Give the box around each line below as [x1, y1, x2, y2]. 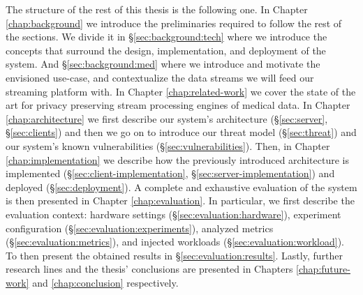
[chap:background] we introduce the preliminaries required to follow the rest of [6, 15, 342, 30]
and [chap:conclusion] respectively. [32, 275, 179, 289]
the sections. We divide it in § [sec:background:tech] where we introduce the [6, 29, 327, 44]
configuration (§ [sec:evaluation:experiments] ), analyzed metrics [6, 220, 274, 235]
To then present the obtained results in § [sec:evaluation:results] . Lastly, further [6, 248, 343, 262]
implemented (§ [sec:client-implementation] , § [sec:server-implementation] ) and [6, 166, 335, 181]
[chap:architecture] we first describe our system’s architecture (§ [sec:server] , [6, 111, 328, 126]
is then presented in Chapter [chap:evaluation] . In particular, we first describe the [6, 193, 355, 208]
